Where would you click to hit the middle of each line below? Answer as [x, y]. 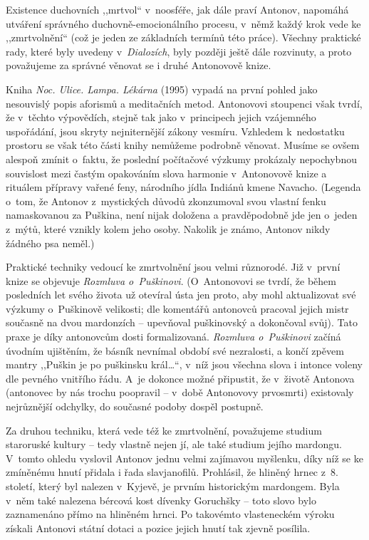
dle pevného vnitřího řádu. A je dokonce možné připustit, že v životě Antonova [180, 378]
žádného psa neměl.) [50, 243]
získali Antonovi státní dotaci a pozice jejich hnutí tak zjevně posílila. [158, 528]
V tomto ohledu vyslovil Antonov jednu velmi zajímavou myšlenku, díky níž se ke [184, 458]
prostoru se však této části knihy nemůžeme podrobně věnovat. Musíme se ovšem [183, 145]
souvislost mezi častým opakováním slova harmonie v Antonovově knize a [166, 173]
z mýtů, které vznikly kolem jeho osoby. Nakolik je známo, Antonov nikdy [168, 228]
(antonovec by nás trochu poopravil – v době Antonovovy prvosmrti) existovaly [180, 392]
